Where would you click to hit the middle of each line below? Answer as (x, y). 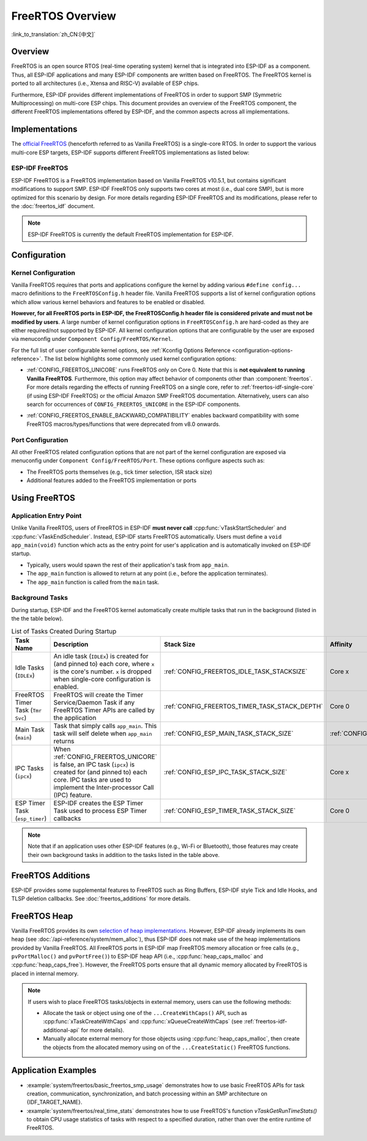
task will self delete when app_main (103, 733)
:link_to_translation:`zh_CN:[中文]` (54, 34)
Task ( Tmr (28, 710)
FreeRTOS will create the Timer (98, 695)
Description (71, 644)
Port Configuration (40, 440)
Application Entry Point (46, 515)
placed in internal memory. (45, 973)
